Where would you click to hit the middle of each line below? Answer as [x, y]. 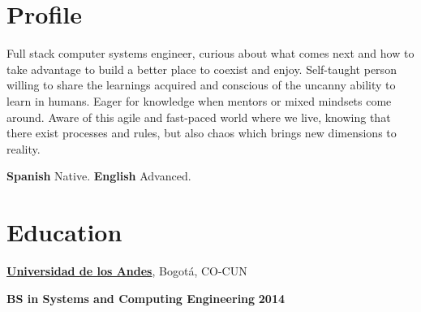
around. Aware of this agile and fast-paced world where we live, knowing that [199, 117]
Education [64, 232]
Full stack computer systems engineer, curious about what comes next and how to [210, 53]
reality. [24, 148]
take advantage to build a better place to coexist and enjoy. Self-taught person [202, 69]
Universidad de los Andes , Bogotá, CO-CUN [127, 271]
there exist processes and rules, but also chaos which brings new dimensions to [202, 133]
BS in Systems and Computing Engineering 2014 [146, 298]
